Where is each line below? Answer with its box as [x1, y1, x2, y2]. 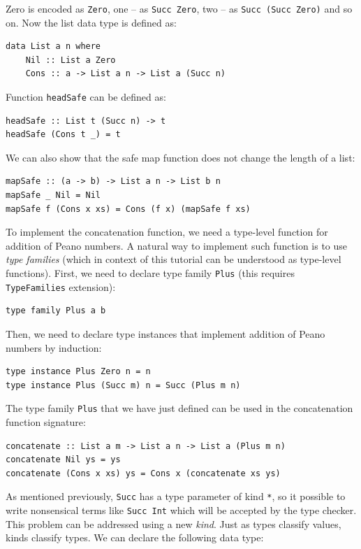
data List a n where [6, 41, 101, 52]
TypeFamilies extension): [6, 279, 116, 294]
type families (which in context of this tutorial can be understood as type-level [6, 252, 341, 266]
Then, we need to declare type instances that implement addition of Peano [6, 326, 325, 341]
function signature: [6, 414, 86, 429]
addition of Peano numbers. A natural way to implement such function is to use [6, 238, 348, 252]
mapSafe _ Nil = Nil [6, 190, 101, 201]
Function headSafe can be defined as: [6, 90, 166, 104]
